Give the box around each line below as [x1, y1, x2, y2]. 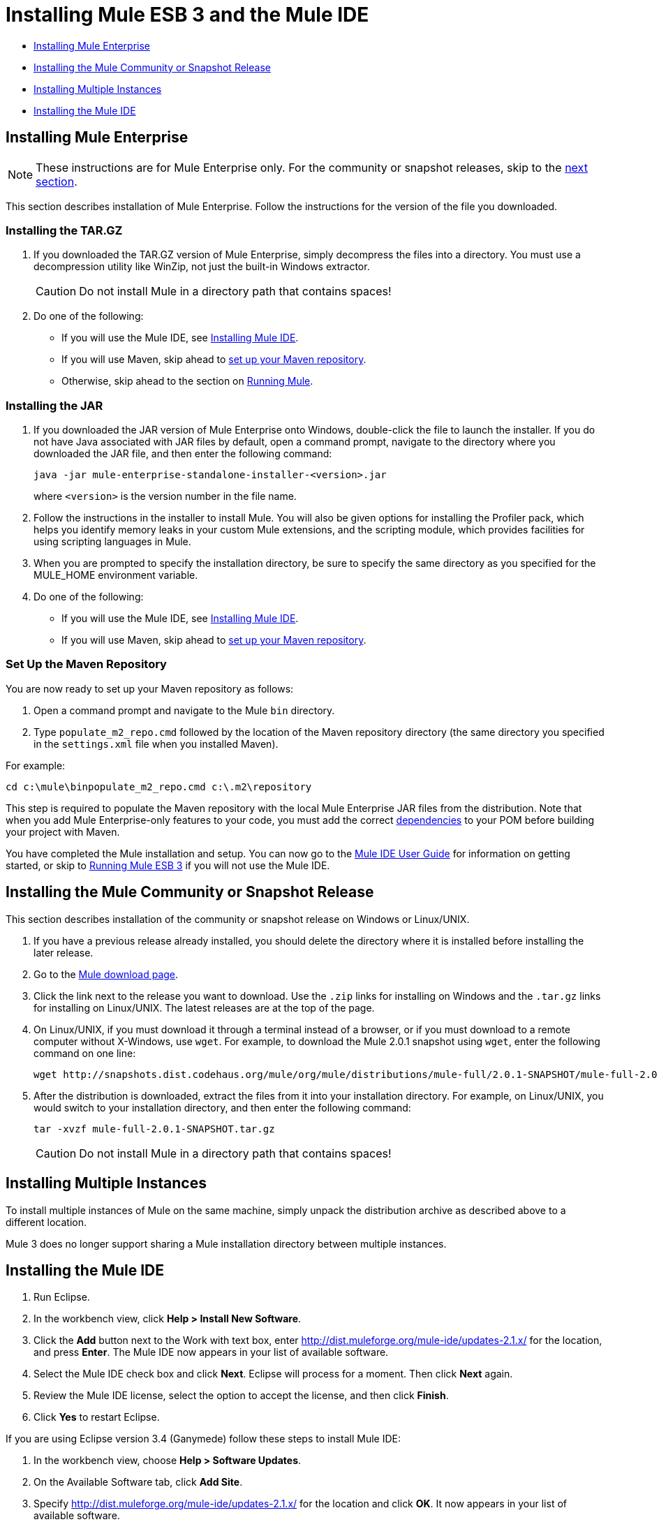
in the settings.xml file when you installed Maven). [34, 737, 279, 750]
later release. [34, 946, 94, 959]
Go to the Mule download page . [34, 968, 179, 980]
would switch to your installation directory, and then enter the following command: [34, 1101, 411, 1114]
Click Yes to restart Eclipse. [34, 1411, 160, 1424]
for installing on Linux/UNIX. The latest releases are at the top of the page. [34, 1001, 375, 1014]
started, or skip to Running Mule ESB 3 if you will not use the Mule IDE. [6, 859, 330, 871]
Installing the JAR [6, 398, 103, 413]
